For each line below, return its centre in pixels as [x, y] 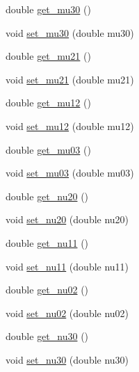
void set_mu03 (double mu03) [70, 173]
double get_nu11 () [47, 242]
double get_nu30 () [47, 336]
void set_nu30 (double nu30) [67, 359]
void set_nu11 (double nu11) [67, 266]
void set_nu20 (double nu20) [67, 219]
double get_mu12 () [48, 103]
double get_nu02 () [47, 290]
